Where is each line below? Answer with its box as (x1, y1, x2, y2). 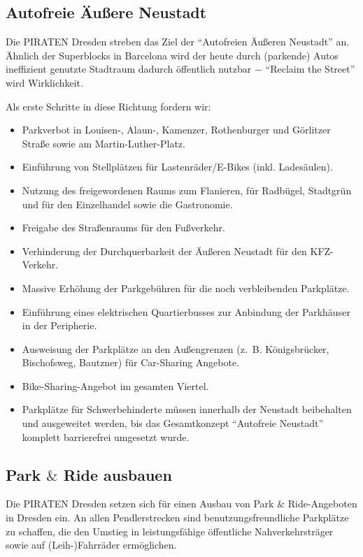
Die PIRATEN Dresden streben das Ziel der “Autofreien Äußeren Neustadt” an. (6, 34, 350, 49)
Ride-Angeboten (287, 496, 357, 511)
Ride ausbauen (63, 463, 172, 485)
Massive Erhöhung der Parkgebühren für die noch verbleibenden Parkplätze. (22, 280, 350, 295)
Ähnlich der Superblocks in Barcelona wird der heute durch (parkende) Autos (6, 48, 339, 62)
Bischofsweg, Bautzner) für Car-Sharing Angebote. (22, 355, 240, 370)
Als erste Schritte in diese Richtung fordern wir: (6, 99, 211, 113)
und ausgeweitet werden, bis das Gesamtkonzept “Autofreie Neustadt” (22, 416, 324, 431)
